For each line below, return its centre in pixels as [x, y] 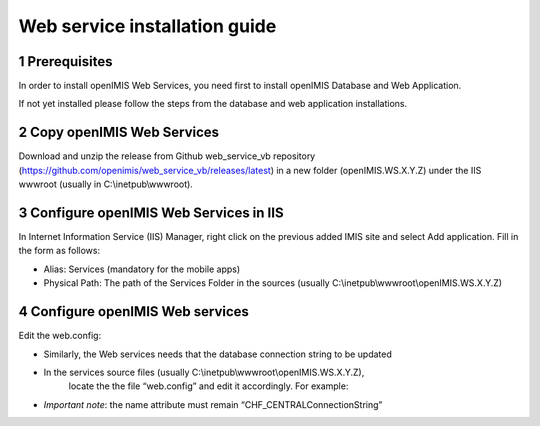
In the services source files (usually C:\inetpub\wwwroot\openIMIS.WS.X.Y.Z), [204, 372]
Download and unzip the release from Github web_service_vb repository [167, 156]
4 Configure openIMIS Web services [134, 311]
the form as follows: [59, 251]
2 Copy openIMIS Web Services [119, 132]
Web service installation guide [147, 26]
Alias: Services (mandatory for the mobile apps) [142, 269]
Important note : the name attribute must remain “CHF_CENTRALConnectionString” [213, 404]
